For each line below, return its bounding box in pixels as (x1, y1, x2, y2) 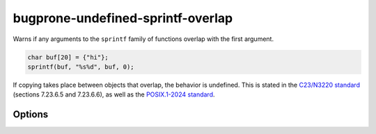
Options (13, 108, 49, 121)
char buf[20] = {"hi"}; (27, 53, 109, 61)
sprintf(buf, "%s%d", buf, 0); (27, 62, 135, 71)
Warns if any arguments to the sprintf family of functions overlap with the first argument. (13, 35, 274, 43)
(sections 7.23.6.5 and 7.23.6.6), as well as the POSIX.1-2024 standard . (13, 90, 215, 99)
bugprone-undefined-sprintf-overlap (13, 10, 233, 26)
